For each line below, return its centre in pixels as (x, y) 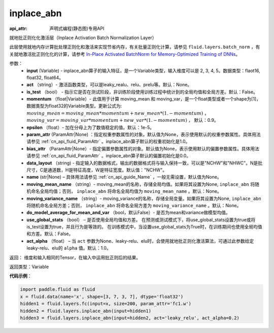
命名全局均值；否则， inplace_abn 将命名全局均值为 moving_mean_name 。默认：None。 (126, 191)
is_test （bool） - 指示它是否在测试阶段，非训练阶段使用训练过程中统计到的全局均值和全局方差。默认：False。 (142, 92)
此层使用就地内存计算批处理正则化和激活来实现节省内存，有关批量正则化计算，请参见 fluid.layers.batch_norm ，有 (135, 47)
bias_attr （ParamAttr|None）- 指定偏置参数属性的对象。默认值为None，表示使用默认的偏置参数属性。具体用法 (143, 148)
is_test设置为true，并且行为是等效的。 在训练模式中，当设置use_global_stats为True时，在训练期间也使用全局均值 (144, 227)
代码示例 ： (21, 276)
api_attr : (19, 28)
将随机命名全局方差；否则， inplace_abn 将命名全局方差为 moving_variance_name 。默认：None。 (134, 205)
